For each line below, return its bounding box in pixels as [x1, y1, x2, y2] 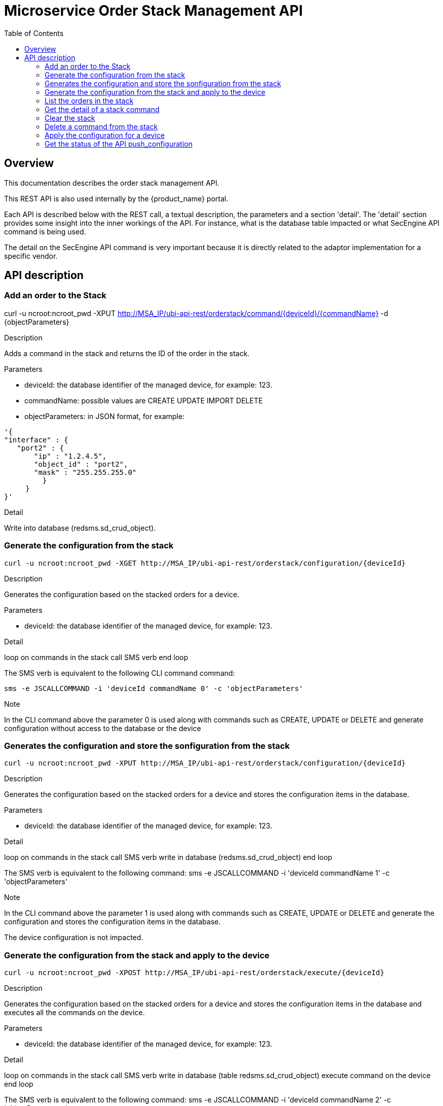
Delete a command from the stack [45, 122, 158, 131]
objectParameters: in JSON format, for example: [24, 411, 184, 421]
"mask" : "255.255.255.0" [34, 468, 137, 476]
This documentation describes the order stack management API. [4, 178, 219, 187]
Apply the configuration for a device [45, 130, 165, 140]
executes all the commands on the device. [4, 1008, 145, 1017]
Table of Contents [4, 28, 64, 38]
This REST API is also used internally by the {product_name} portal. [4, 194, 229, 203]
